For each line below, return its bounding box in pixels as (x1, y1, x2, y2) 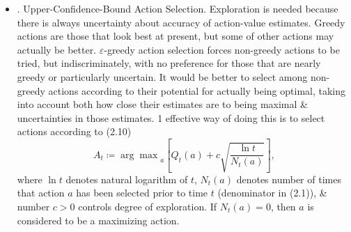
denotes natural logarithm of (65, 171, 188, 186)
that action (17, 185, 65, 200)
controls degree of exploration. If (78, 199, 217, 213)
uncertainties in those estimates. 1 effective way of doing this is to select (17, 110, 325, 125)
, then (270, 199, 296, 213)
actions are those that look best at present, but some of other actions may (17, 29, 334, 43)
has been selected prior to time (76, 185, 208, 200)
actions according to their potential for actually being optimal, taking (48, 83, 346, 98)
